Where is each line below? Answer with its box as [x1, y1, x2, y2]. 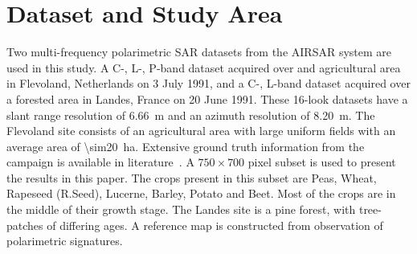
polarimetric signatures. [6, 232, 123, 249]
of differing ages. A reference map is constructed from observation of [47, 216, 383, 233]
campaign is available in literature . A [6, 154, 194, 170]
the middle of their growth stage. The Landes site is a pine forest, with [6, 201, 356, 218]
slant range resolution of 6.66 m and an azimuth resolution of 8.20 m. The [6, 106, 375, 123]
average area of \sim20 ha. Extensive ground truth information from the [6, 137, 365, 154]
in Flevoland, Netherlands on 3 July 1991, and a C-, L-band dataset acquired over [6, 75, 411, 92]
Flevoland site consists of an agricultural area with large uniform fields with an [6, 122, 396, 139]
